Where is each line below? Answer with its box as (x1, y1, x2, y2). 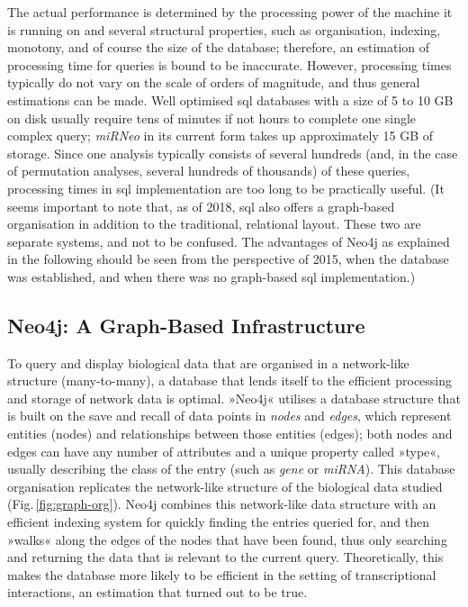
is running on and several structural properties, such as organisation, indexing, (7, 20, 441, 39)
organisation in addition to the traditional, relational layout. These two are (7, 214, 421, 233)
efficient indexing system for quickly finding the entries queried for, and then (7, 512, 430, 531)
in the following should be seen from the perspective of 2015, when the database (7, 249, 449, 268)
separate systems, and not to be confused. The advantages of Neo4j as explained (7, 231, 450, 250)
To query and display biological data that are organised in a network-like (7, 353, 409, 372)
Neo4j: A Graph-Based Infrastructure (7, 311, 365, 339)
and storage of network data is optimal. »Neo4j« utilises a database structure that (7, 388, 461, 407)
